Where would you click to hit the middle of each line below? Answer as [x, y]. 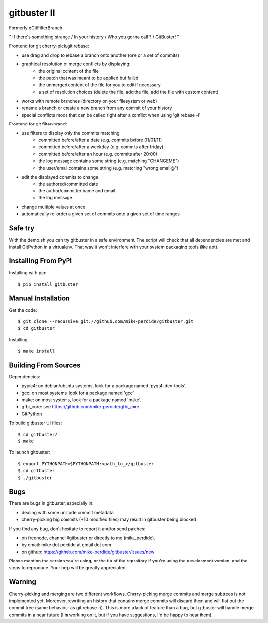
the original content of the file [69, 71]
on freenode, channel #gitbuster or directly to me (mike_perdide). [89, 538]
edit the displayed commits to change [60, 177]
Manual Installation [39, 298]
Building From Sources [45, 365]
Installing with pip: [28, 273]
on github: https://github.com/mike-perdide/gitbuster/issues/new [88, 552]
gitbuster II [32, 13]
